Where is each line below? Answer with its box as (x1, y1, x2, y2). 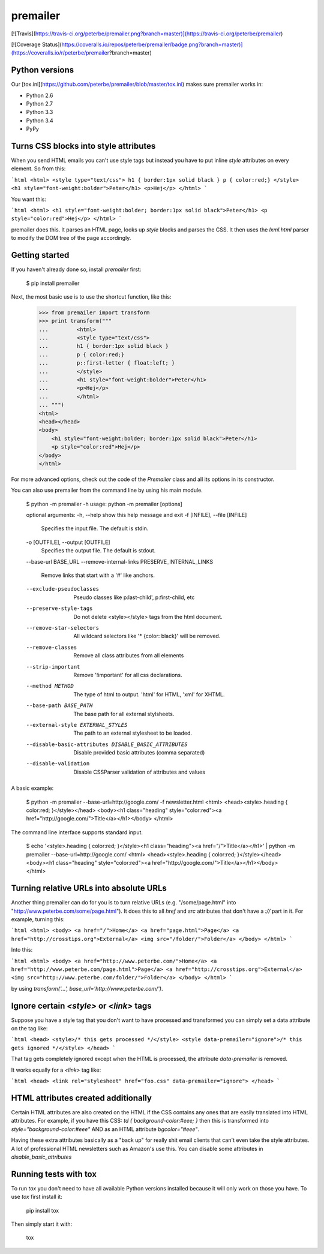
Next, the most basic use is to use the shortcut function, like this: (11, 293, 172, 300)
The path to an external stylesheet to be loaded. (73, 729, 192, 737)
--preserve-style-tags (26, 605, 93, 612)
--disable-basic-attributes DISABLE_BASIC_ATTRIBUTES (26, 741, 188, 748)
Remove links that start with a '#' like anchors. (41, 572, 155, 579)
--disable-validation (26, 760, 90, 767)
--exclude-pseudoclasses (26, 585, 99, 593)
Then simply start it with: (11, 1220, 73, 1228)
